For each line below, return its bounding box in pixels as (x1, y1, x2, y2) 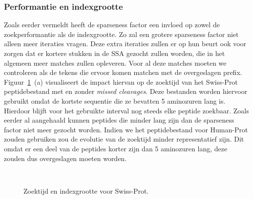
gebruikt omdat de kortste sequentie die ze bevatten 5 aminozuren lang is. (4, 95, 226, 106)
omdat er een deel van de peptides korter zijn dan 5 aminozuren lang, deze (4, 143, 228, 153)
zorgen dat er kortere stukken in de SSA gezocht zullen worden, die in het (4, 48, 225, 58)
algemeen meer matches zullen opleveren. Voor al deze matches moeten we (4, 57, 227, 68)
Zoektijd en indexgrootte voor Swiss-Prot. (23, 185, 149, 196)
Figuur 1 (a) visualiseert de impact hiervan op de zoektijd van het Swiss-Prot (4, 76, 238, 87)
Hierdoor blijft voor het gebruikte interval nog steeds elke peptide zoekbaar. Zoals (4, 105, 249, 115)
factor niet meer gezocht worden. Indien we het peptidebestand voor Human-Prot (4, 124, 248, 134)
